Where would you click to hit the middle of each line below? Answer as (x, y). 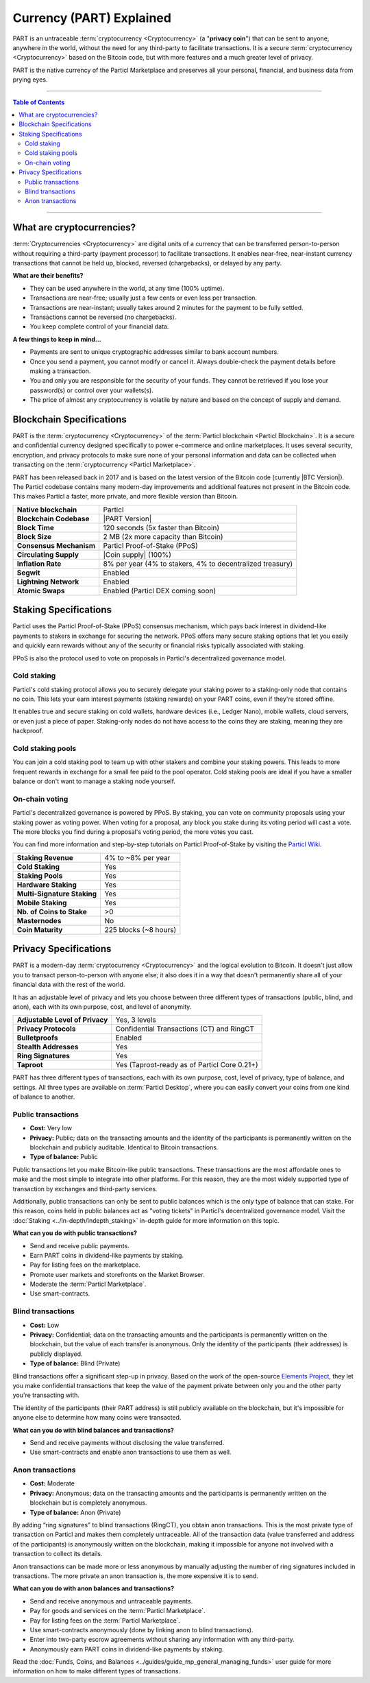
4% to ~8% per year (137, 857)
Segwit (28, 573)
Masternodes (39, 920)
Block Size (34, 536)
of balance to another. (44, 1097)
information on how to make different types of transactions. (97, 1671)
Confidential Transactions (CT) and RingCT (185, 1029)
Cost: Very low (51, 1128)
